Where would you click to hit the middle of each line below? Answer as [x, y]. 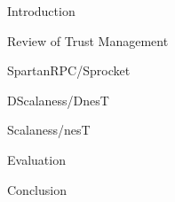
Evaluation [36, 159]
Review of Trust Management [88, 40]
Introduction [41, 11]
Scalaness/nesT [49, 130]
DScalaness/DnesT [58, 100]
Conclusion [37, 189]
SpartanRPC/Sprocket [69, 70]
